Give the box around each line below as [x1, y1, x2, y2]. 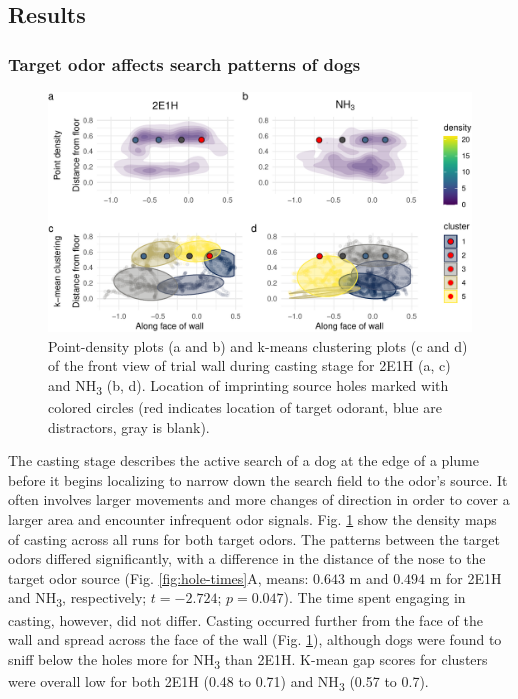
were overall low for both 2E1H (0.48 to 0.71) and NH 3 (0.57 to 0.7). [8, 670, 429, 694]
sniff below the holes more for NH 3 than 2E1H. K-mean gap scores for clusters [8, 648, 488, 672]
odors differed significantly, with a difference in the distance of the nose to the [8, 548, 486, 569]
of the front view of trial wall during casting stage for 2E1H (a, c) [48, 355, 451, 376]
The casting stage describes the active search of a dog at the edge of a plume [8, 450, 479, 471]
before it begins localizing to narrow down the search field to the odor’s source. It [8, 469, 508, 490]
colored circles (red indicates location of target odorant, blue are [48, 397, 442, 418]
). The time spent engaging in [283, 587, 466, 608]
